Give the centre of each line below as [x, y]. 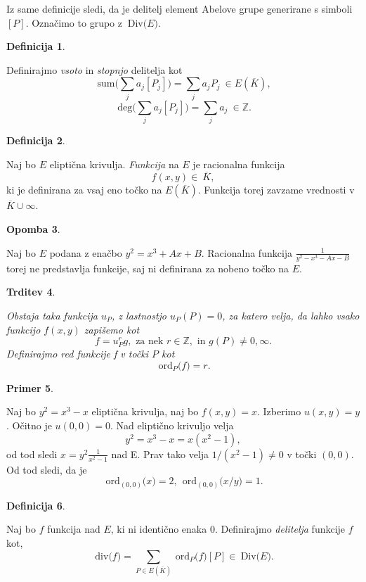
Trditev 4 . [31, 292]
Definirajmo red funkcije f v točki [78, 354]
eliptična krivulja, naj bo [145, 411]
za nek [150, 342]
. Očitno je [29, 425]
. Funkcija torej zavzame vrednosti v [276, 190]
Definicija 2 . [36, 140]
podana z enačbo [86, 252]
